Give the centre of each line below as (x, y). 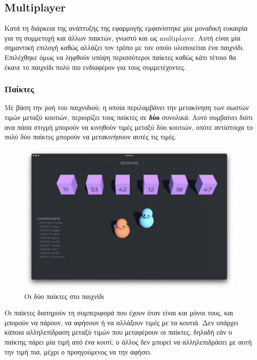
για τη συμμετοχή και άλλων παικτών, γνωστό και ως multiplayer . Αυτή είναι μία (123, 37)
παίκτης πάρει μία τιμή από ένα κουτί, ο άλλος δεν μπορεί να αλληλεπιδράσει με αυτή (128, 341)
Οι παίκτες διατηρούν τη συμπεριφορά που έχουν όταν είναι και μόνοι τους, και (119, 313)
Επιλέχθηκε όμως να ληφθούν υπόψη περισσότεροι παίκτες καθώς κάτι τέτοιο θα (120, 57)
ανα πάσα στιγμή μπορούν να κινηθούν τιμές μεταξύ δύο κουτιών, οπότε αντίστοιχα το (129, 127)
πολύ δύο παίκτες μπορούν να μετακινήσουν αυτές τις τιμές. (91, 137)
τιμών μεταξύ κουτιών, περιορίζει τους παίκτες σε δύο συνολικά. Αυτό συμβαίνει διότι (129, 117)
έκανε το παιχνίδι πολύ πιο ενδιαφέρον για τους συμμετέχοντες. (95, 67)
